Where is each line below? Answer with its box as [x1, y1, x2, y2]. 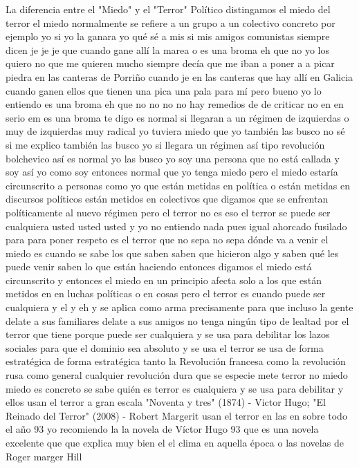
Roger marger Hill [6, 449, 82, 463]
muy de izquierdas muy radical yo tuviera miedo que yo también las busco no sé [6, 124, 345, 138]
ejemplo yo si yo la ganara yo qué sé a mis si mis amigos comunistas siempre [6, 29, 330, 44]
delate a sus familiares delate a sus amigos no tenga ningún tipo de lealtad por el [6, 313, 349, 328]
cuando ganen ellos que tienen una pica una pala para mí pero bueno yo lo [6, 83, 322, 97]
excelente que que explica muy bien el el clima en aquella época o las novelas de [6, 436, 344, 449]
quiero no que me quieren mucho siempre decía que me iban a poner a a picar [6, 56, 335, 71]
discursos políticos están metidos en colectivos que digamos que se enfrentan [6, 191, 329, 206]
